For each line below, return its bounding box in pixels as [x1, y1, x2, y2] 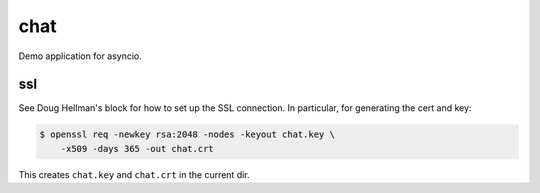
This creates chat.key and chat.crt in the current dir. [18, 168, 250, 180]
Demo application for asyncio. [18, 50, 142, 62]
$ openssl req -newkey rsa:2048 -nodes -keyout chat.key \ [39, 129, 335, 140]
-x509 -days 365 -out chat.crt [60, 143, 214, 154]
